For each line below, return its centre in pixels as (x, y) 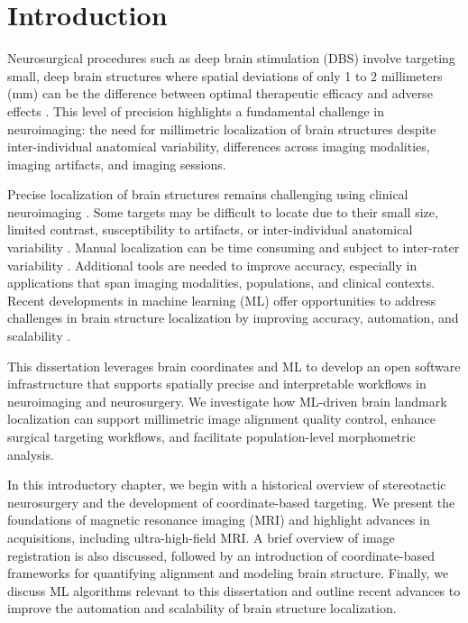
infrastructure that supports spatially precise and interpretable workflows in (217, 384)
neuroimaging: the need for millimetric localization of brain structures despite (222, 128)
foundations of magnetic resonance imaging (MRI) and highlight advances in (219, 520)
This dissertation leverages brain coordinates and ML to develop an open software (234, 366)
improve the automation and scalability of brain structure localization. (202, 608)
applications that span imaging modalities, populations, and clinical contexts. (221, 283)
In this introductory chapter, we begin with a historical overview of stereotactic (227, 485)
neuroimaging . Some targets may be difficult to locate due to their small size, (223, 211)
